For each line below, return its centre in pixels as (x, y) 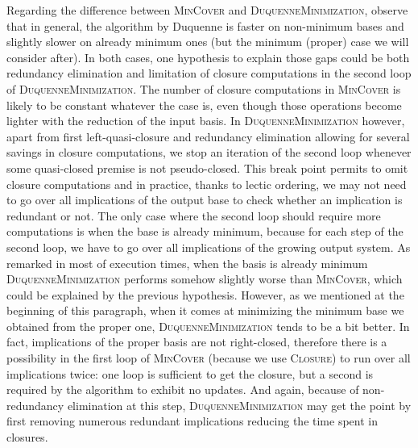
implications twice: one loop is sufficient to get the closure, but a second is (190, 373)
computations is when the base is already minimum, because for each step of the (205, 231)
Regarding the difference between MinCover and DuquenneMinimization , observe (207, 10)
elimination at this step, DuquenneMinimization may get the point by (239, 405)
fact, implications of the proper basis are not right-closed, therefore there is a (197, 342)
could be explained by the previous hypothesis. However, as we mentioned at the (205, 294)
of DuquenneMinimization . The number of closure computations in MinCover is (204, 88)
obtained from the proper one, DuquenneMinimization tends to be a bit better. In (208, 326)
